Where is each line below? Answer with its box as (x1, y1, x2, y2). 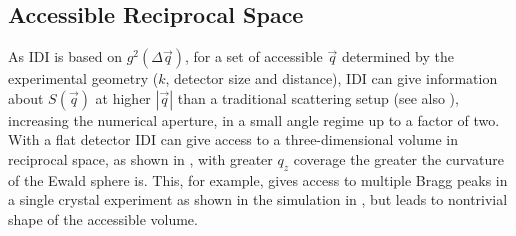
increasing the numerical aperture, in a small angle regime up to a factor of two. (8, 109, 500, 130)
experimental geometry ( (8, 68, 159, 89)
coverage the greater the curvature (293, 148, 504, 169)
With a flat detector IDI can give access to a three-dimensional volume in (8, 129, 459, 150)
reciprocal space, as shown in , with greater (8, 148, 273, 169)
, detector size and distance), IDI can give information (165, 68, 498, 89)
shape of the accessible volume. (8, 208, 198, 229)
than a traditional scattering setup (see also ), (177, 87, 459, 108)
